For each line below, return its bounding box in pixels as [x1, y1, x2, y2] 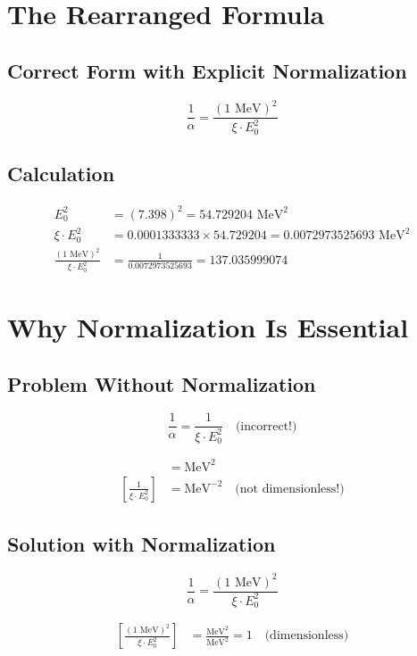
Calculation [7, 160, 115, 187]
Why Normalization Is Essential [7, 309, 409, 345]
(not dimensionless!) [235, 482, 345, 495]
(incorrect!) [235, 419, 297, 433]
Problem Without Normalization [7, 370, 316, 397]
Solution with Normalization [7, 530, 276, 558]
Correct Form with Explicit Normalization [7, 56, 407, 84]
